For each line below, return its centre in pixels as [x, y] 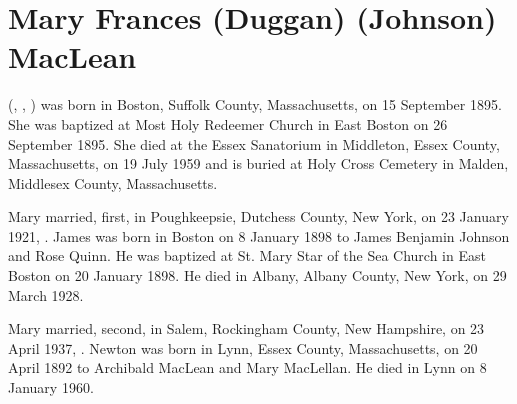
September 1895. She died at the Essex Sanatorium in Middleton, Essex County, [254, 143]
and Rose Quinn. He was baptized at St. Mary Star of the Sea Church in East [247, 255]
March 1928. [46, 294]
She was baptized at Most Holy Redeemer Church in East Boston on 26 [228, 123]
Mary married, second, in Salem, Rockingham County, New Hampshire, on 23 [246, 328]
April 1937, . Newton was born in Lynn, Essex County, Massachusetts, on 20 [243, 347]
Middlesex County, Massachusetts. [113, 182]
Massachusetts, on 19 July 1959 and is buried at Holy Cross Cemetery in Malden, [258, 163]
